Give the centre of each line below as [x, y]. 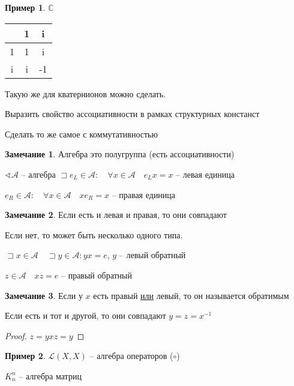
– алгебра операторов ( [131, 356]
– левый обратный [152, 255]
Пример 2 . [25, 356]
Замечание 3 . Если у [44, 295]
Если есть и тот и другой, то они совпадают [85, 315]
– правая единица [144, 194]
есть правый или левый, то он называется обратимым [191, 295]
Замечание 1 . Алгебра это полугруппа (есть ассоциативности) [120, 154]
